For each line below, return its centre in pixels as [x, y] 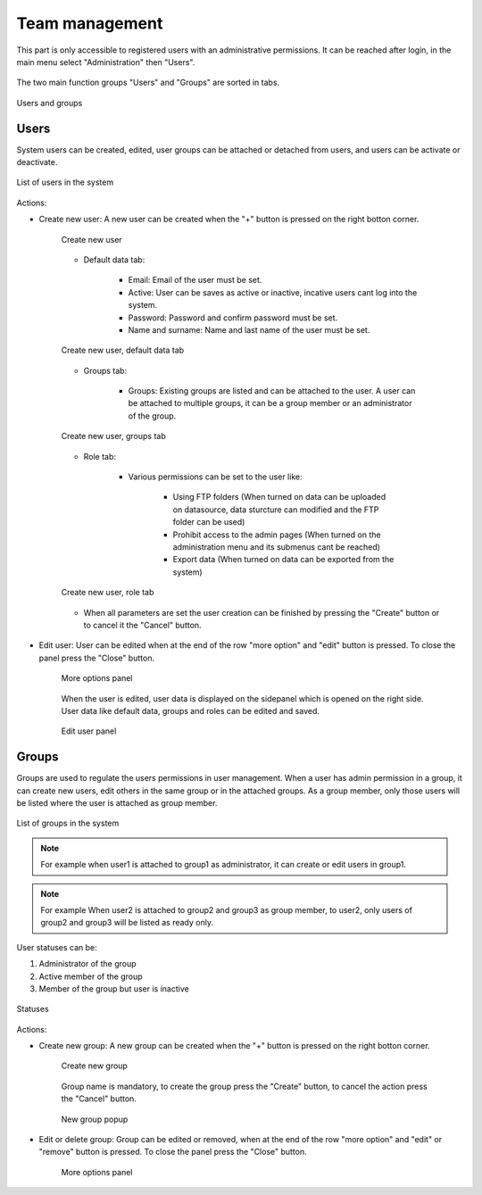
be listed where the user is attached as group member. [117, 802]
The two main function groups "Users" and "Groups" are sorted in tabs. [148, 83]
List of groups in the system [68, 823]
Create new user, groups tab [114, 436]
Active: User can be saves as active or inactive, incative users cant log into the [273, 292]
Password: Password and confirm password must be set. [233, 318]
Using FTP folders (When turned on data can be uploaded [279, 497]
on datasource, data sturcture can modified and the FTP [276, 510]
